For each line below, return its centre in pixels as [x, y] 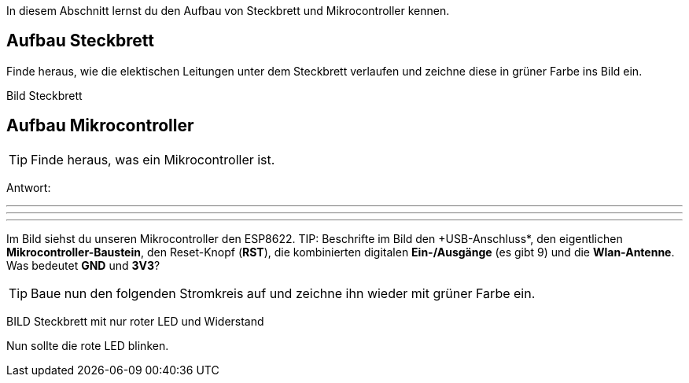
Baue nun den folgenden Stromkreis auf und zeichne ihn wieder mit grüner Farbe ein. [283, 293]
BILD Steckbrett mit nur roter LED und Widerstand [135, 321]
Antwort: [29, 187]
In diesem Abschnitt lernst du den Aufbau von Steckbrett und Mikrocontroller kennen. [228, 11]
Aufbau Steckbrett [81, 41]
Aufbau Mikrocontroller [100, 126]
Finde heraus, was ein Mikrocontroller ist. [153, 159]
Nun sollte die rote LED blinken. [88, 345]
